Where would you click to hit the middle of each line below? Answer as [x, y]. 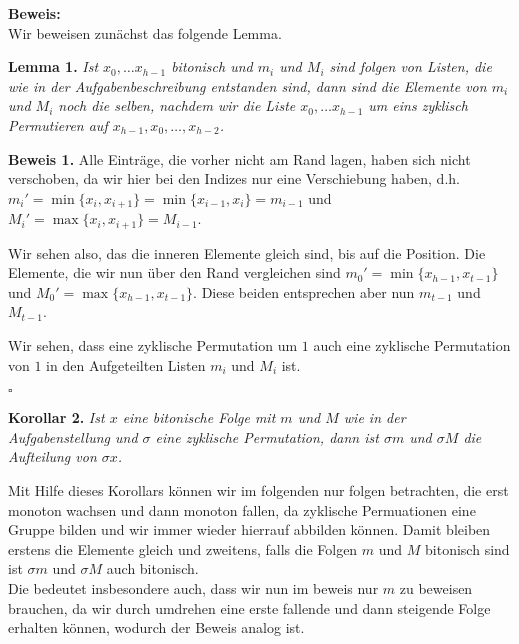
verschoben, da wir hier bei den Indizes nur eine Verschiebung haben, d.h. [234, 178]
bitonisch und [212, 66]
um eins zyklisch [418, 105]
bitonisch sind [467, 548]
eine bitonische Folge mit [199, 417]
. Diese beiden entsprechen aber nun [304, 291]
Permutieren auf [58, 124]
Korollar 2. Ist [56, 417]
